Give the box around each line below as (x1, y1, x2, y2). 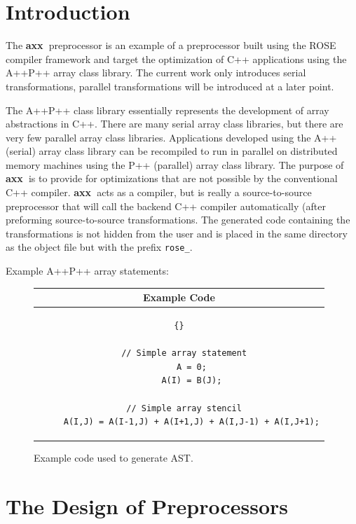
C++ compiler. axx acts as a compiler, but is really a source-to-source (6, 185, 312, 200)
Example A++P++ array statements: (6, 263, 169, 278)
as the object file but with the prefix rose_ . (6, 240, 193, 254)
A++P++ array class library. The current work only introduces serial (6, 65, 306, 80)
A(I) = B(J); (161, 375, 222, 386)
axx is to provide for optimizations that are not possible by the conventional (6, 171, 338, 186)
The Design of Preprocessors (6, 492, 289, 520)
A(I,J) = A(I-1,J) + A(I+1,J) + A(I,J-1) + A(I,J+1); (63, 417, 320, 427)
